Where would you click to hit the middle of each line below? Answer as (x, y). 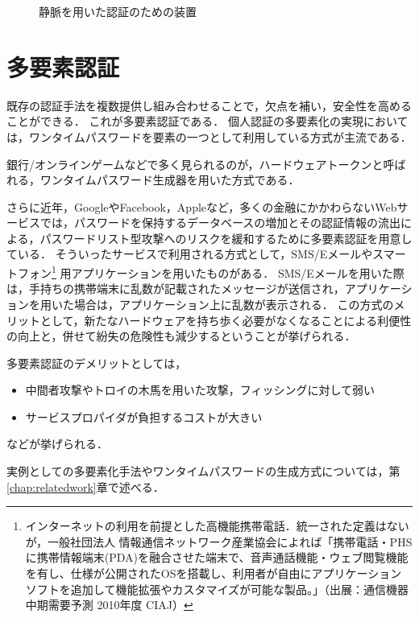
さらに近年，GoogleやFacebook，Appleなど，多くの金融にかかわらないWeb (202, 206)
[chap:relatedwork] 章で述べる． (85, 486)
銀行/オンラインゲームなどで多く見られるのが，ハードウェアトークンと (195, 164)
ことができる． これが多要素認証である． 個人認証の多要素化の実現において (207, 121)
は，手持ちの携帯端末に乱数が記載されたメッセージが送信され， (176, 288)
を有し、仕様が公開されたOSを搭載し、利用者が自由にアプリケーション (214, 573)
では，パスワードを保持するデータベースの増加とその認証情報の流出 (220, 222)
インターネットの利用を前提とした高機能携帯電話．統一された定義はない (217, 526)
